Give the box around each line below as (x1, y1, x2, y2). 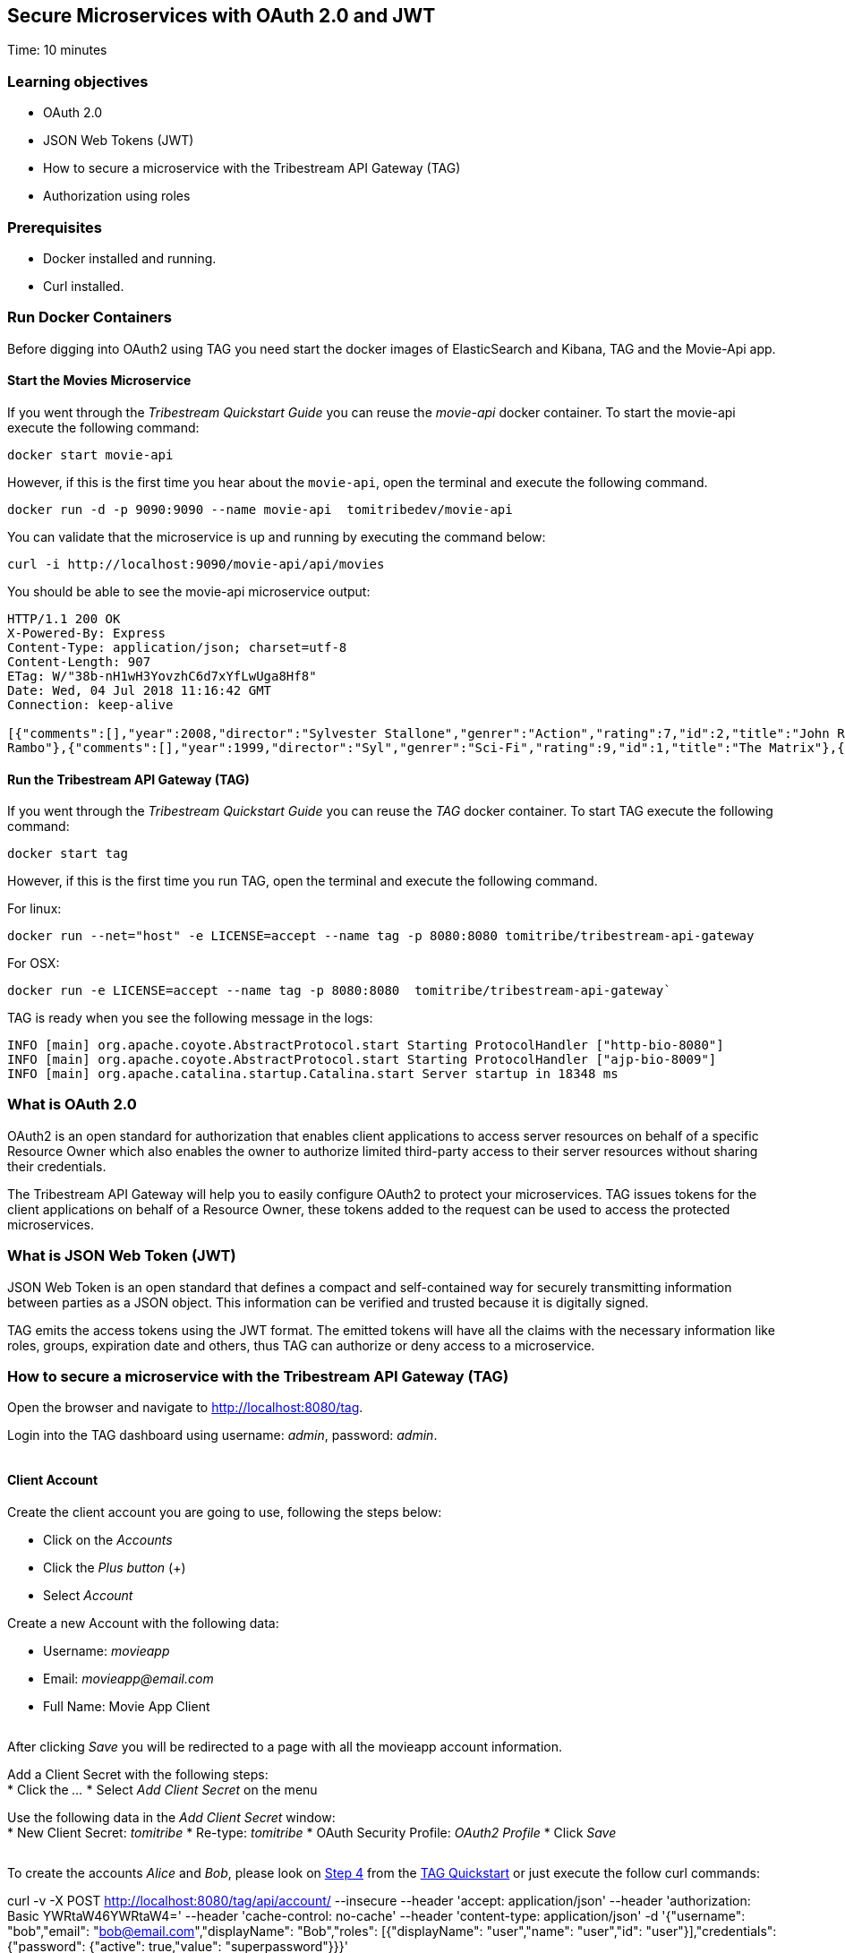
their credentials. (7, 1158, 107, 1174)
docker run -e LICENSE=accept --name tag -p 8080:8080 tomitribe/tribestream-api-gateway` (7, 983, 671, 998)
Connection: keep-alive (7, 697, 174, 712)
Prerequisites (7, 218, 102, 236)
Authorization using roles (43, 188, 191, 204)
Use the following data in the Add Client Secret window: (7, 1809, 336, 1825)
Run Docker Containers (7, 308, 172, 327)
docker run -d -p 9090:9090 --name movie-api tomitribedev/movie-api (7, 501, 513, 517)
